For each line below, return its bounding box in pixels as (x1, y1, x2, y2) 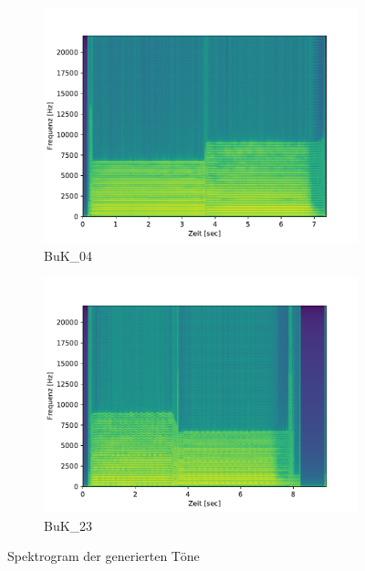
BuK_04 (44, 245, 93, 265)
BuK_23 (44, 515, 93, 535)
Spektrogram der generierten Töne (7, 546, 200, 566)
